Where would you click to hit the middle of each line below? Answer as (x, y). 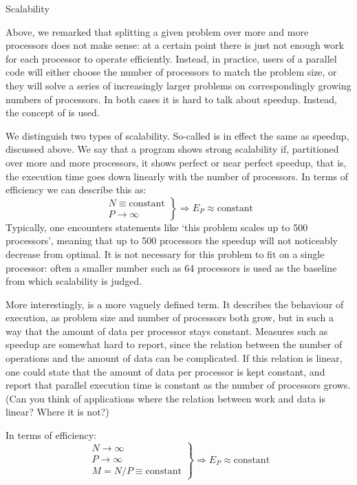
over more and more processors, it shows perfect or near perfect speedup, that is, (176, 162)
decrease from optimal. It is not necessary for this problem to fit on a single (165, 254)
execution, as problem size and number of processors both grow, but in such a (170, 317)
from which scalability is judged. (74, 281)
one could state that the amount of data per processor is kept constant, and (165, 371)
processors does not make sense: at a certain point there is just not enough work (175, 45)
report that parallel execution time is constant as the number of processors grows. (178, 385)
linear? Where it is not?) (57, 412)
